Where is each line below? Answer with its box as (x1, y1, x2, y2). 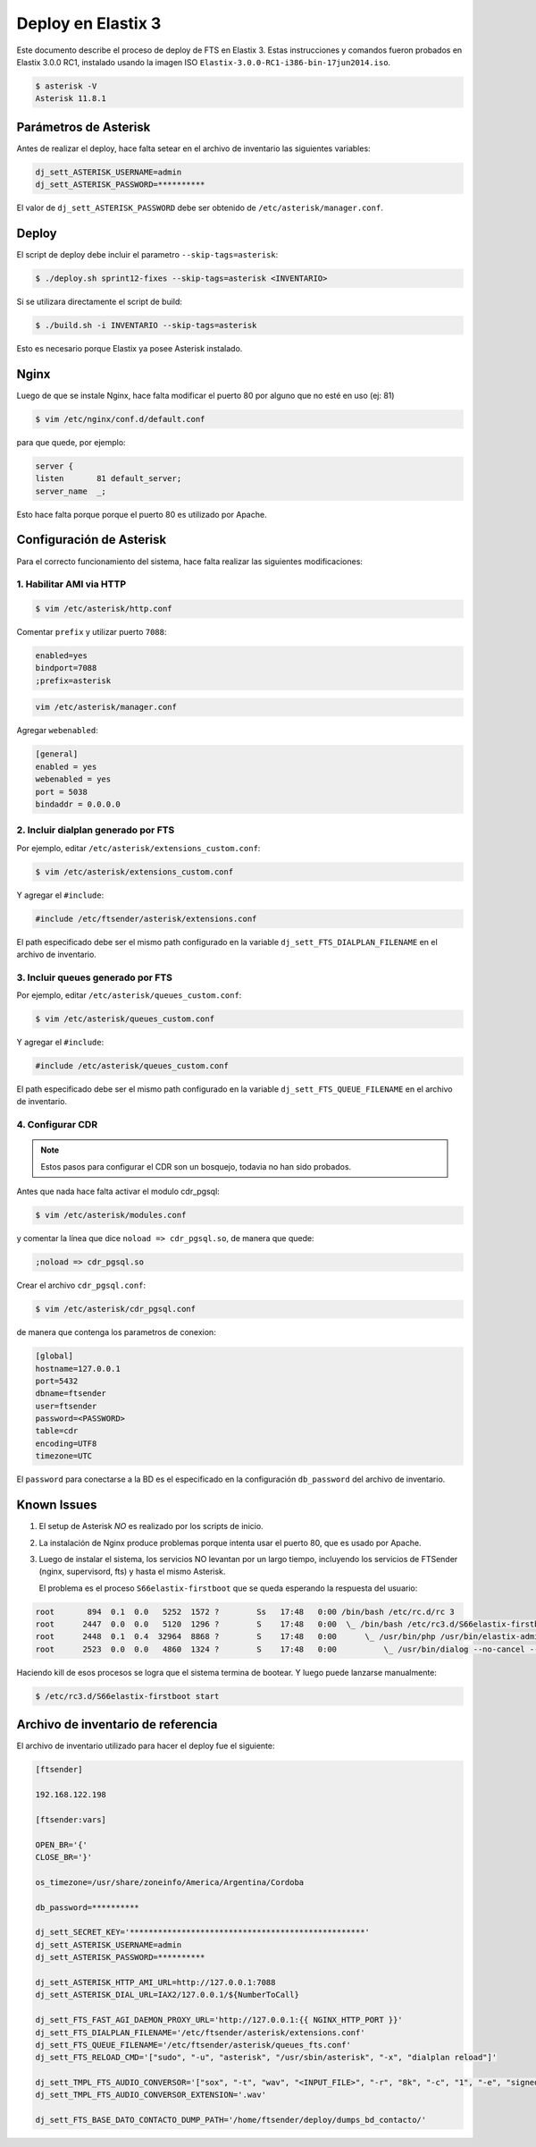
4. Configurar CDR (16, 1119, 98, 1131)
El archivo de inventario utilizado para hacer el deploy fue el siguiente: (16, 1740, 275, 1752)
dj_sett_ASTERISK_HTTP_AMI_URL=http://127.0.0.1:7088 (35, 1977, 276, 1987)
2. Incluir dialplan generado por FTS (16, 824, 175, 836)
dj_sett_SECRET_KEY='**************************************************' (35, 1927, 371, 1938)
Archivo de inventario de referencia (16, 1717, 218, 1732)
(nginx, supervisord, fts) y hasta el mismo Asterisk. (38, 1566, 226, 1577)
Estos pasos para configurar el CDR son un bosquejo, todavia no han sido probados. (40, 1161, 352, 1171)
